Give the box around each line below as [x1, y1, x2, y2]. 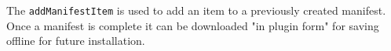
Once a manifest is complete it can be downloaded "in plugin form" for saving [6, 17, 379, 33]
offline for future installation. [6, 32, 145, 49]
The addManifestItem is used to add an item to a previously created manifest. [6, 2, 386, 18]
